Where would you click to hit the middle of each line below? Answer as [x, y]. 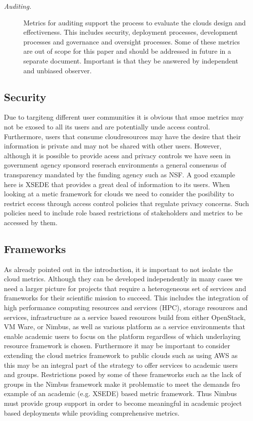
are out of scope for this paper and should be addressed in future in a [127, 51]
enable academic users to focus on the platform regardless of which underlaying [122, 336]
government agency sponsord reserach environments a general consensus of [115, 165]
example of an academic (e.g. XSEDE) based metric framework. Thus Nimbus [120, 393]
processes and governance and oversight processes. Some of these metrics [132, 41]
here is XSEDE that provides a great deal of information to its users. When [117, 184]
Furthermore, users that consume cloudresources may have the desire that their [122, 136]
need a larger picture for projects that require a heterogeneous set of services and [125, 288]
